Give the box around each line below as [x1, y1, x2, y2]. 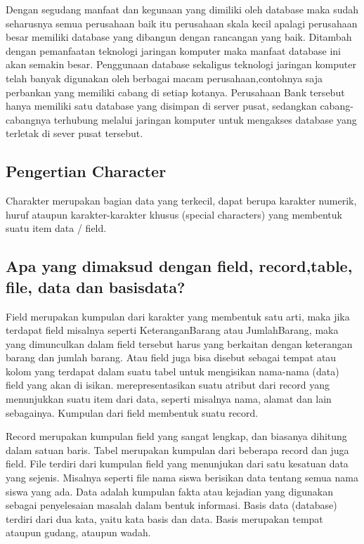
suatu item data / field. [6, 221, 107, 235]
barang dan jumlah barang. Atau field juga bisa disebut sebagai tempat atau [6, 350, 337, 365]
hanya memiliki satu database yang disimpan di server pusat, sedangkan [6, 98, 317, 113]
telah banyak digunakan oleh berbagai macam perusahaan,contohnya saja [6, 70, 323, 85]
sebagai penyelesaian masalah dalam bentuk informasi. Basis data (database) [6, 498, 337, 512]
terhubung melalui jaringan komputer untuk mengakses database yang [53, 112, 357, 127]
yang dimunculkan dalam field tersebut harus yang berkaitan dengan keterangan [6, 336, 353, 351]
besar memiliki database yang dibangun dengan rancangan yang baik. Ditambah [6, 30, 352, 44]
